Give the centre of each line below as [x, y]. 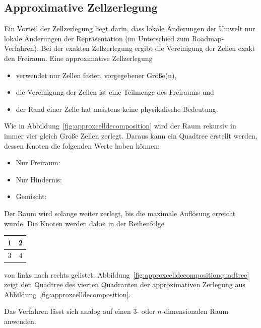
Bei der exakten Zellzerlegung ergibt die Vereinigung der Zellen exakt [148, 48]
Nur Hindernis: [39, 179]
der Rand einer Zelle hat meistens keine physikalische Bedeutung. [117, 109]
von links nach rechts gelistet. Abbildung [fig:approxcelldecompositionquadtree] [127, 274]
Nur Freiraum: [38, 162]
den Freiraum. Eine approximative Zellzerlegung [78, 58]
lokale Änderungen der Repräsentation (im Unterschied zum [97, 38]
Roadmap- [208, 38]
